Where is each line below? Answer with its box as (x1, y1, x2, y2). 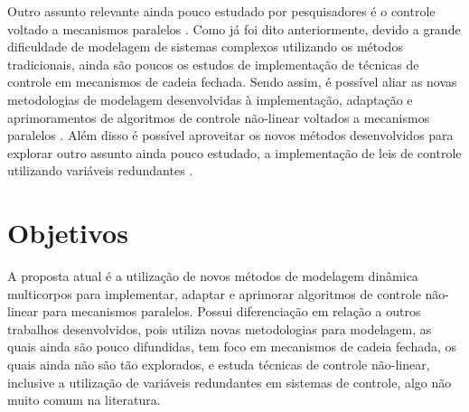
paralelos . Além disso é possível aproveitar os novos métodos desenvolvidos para (7, 126, 454, 145)
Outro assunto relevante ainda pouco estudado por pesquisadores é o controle (7, 2, 436, 20)
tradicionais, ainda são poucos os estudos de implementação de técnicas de (7, 54, 419, 73)
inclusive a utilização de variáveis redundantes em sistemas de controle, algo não (7, 372, 452, 391)
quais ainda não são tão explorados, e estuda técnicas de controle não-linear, (7, 355, 430, 374)
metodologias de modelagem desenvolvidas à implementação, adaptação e (7, 89, 413, 108)
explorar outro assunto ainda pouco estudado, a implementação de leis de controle (7, 143, 462, 162)
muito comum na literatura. (7, 390, 161, 409)
